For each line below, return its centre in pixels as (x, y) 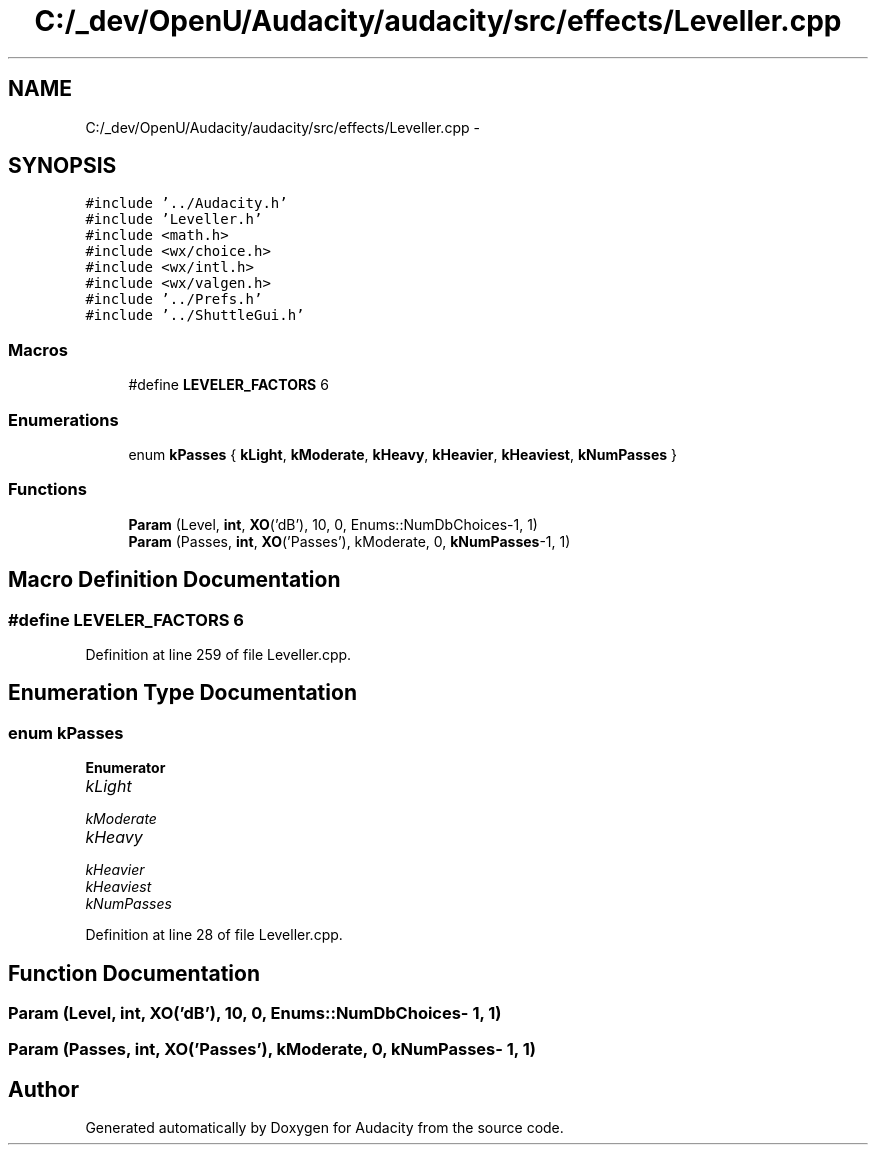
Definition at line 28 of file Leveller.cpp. (214, 935)
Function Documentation (134, 973)
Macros (38, 349)
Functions (47, 489)
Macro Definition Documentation (174, 580)
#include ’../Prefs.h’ (174, 299)
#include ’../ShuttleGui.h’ (195, 315)
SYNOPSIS (62, 166)
